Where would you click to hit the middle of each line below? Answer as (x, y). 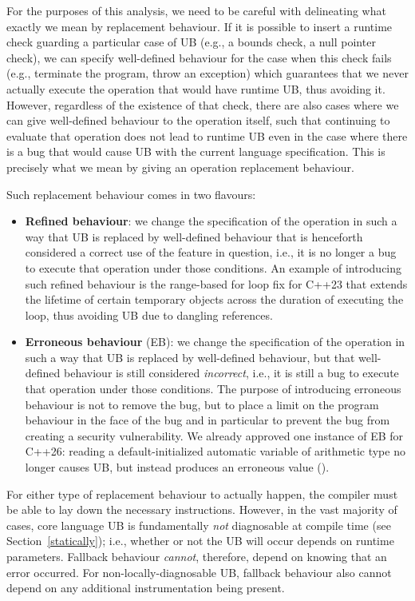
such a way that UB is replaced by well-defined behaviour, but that (190, 357)
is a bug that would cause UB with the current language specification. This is (196, 151)
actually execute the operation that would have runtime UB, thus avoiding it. (196, 88)
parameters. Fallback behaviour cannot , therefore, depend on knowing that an (197, 556)
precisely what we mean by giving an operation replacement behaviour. (180, 167)
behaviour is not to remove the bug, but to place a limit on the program (202, 404)
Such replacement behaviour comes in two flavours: (131, 194)
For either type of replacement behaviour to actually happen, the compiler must (202, 494)
